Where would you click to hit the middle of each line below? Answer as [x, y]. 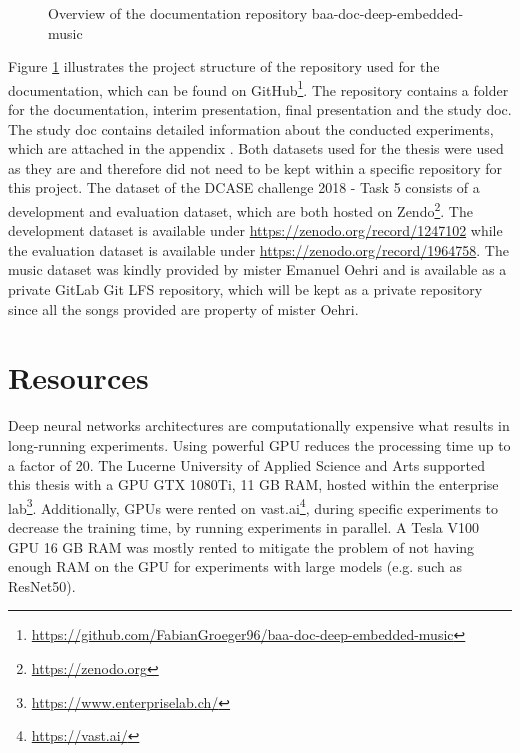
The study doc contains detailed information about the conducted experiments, [251, 128]
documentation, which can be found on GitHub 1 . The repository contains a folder [258, 88]
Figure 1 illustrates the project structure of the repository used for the [224, 66]
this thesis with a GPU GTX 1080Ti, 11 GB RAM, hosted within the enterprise [253, 484]
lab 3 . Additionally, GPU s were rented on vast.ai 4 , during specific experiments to [253, 506]
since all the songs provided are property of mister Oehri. [183, 308]
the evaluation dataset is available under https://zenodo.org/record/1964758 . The [258, 249]
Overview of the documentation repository [178, 13]
